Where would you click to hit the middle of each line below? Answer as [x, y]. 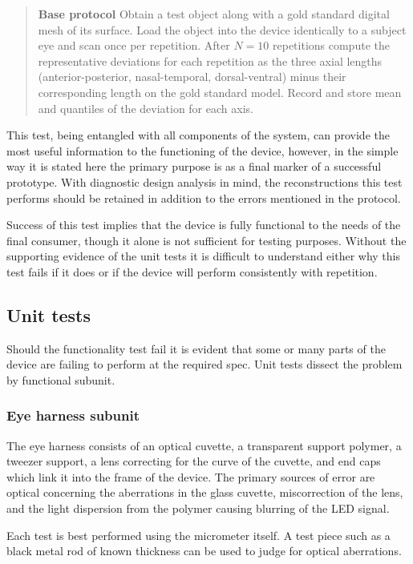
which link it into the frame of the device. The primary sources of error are [191, 476]
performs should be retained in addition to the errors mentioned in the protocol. [204, 197]
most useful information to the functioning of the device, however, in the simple [202, 150]
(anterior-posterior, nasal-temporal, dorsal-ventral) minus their [192, 77]
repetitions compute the [331, 45]
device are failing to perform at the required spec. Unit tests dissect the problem [204, 364]
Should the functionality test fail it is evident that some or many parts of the [196, 348]
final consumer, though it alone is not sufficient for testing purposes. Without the [206, 240]
